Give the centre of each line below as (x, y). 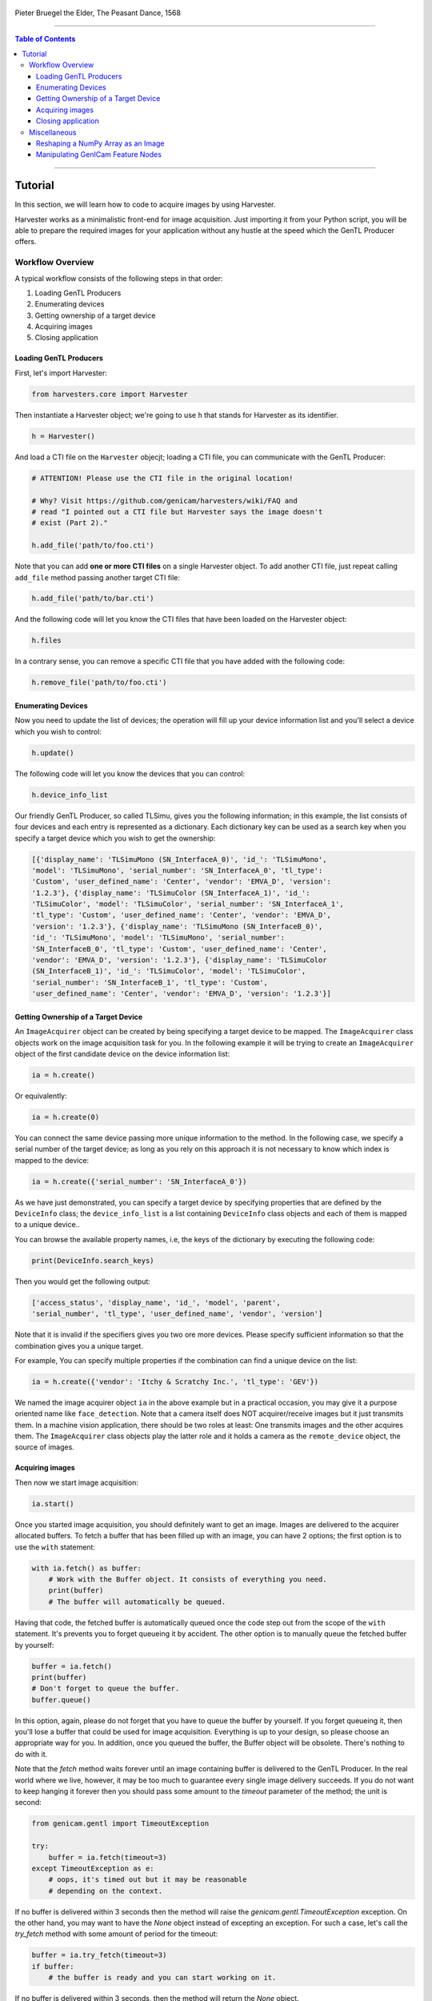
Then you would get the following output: (83, 1281)
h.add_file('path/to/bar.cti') (93, 599)
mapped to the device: (52, 1160)
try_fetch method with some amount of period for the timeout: (116, 1934)
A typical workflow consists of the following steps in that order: (119, 278)
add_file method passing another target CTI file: (97, 577)
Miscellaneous (53, 132)
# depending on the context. (106, 1891)
